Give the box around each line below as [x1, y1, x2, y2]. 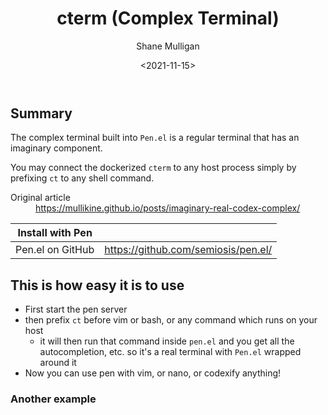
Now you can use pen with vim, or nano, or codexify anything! [24, 367, 282, 379]
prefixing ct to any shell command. [10, 172, 155, 184]
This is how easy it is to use [10, 277, 185, 294]
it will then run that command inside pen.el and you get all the [39, 335, 295, 347]
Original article [10, 192, 71, 204]
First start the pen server [24, 303, 128, 316]
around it [39, 357, 77, 369]
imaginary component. [10, 142, 103, 154]
